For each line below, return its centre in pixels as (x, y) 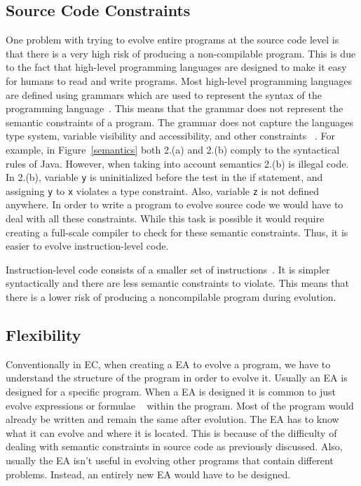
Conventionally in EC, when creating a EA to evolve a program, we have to (168, 364)
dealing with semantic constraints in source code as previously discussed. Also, (174, 446)
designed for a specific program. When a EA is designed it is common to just (171, 391)
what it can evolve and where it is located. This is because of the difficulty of (171, 432)
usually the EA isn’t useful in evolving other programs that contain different (170, 460)
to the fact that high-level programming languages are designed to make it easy (176, 67)
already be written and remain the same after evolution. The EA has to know (172, 419)
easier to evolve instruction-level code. (87, 246)
